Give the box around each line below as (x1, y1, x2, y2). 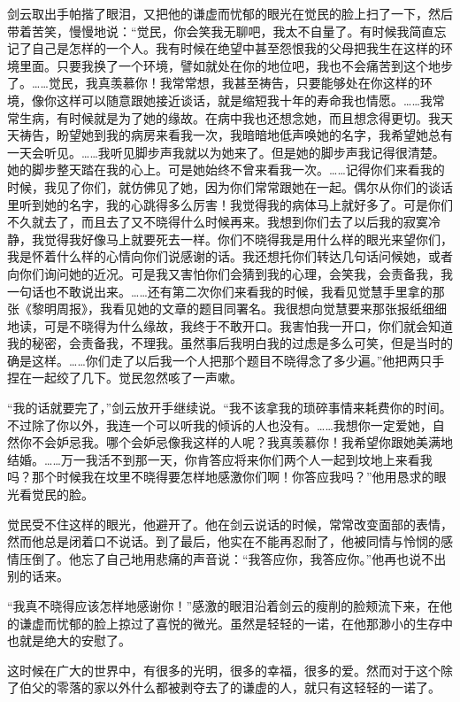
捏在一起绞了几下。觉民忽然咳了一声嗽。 (7, 368, 242, 387)
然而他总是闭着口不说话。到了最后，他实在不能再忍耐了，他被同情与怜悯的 (7, 532, 441, 551)
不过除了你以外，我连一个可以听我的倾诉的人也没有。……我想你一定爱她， (7, 415, 433, 434)
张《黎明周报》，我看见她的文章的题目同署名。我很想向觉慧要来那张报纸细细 (7, 299, 447, 318)
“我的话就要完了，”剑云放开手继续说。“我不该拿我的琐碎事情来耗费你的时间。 (7, 398, 452, 417)
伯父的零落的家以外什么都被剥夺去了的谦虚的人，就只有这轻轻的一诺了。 (19, 678, 441, 697)
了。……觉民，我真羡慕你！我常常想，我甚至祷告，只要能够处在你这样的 (7, 73, 420, 92)
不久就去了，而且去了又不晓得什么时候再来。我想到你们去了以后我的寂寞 (7, 212, 428, 231)
